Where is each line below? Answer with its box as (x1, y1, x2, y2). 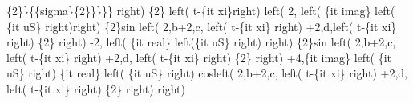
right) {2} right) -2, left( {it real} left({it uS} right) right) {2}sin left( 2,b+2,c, (6, 34, 396, 50)
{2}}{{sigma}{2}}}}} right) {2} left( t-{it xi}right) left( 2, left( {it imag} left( (6, 2, 395, 18)
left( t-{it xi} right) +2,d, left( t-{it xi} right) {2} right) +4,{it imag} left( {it (6, 49, 392, 65)
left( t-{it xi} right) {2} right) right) (6, 80, 185, 97)
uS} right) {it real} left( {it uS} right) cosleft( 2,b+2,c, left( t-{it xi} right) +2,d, (6, 65, 408, 81)
